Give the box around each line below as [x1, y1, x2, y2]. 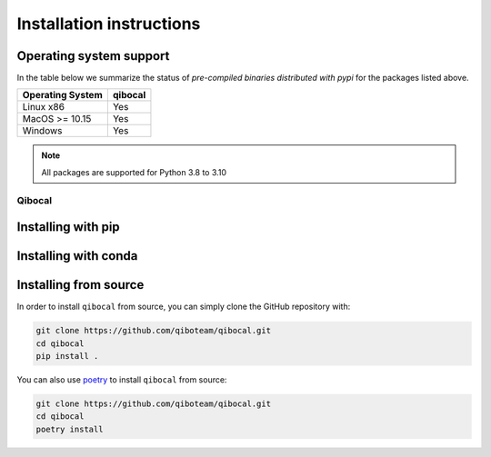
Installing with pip [16, 219, 120, 235]
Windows [22, 124, 63, 137]
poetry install [35, 423, 104, 434]
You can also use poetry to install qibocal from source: [16, 374, 227, 385]
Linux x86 [22, 101, 65, 114]
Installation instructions [16, 14, 201, 34]
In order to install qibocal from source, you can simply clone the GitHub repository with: [16, 301, 351, 313]
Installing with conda [16, 248, 138, 263]
